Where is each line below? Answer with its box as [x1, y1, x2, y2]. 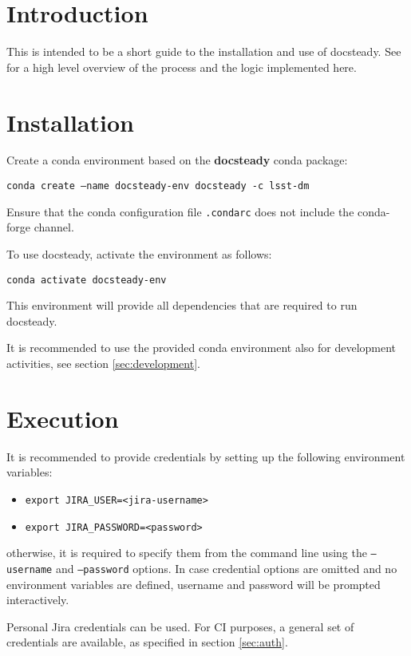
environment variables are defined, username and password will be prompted [6, 575, 381, 592]
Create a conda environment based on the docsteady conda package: [6, 152, 348, 168]
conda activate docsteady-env [6, 274, 167, 286]
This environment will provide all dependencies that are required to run [6, 297, 358, 314]
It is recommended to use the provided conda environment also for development [6, 339, 397, 356]
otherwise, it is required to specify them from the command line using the [6, 544, 367, 561]
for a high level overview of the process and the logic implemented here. [6, 58, 357, 75]
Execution [6, 401, 119, 434]
